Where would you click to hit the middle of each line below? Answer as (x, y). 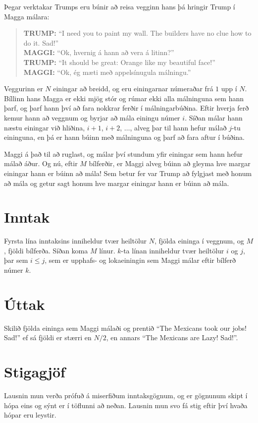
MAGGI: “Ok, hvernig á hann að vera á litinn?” (99, 52)
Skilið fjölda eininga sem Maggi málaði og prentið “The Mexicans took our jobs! (125, 328)
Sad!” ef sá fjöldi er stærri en (48, 337)
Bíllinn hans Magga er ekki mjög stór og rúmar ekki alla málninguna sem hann (124, 98)
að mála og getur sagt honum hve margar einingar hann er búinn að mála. (117, 183)
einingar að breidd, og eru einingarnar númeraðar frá (133, 89)
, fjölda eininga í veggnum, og (199, 241)
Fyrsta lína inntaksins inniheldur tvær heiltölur (76, 241)
